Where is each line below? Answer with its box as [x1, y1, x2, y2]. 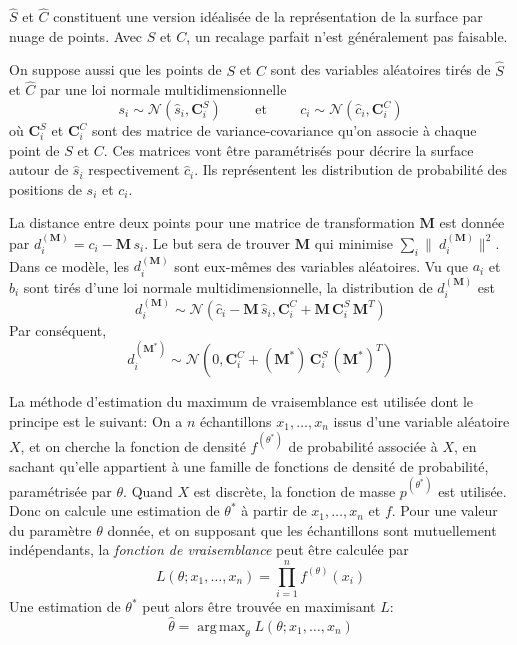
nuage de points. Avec [9, 25, 143, 46]
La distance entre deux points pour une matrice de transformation [9, 212, 415, 233]
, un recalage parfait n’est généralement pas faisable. [186, 25, 508, 46]
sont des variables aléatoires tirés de [270, 59, 491, 80]
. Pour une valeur [391, 500, 498, 521]
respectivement [88, 159, 180, 180]
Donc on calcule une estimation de [9, 500, 220, 521]
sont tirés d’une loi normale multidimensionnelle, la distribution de [23, 276, 433, 297]
